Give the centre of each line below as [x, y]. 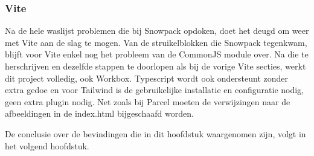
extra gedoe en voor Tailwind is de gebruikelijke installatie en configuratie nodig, [155, 90]
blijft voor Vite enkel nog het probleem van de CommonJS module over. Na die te [157, 54]
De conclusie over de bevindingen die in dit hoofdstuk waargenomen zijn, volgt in [155, 133]
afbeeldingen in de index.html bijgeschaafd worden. [99, 113]
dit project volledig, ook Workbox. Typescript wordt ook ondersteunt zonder [147, 78]
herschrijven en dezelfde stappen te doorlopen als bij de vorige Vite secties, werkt [155, 66]
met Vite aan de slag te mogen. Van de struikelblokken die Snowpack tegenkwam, [156, 42]
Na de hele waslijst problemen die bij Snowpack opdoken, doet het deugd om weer [157, 31]
